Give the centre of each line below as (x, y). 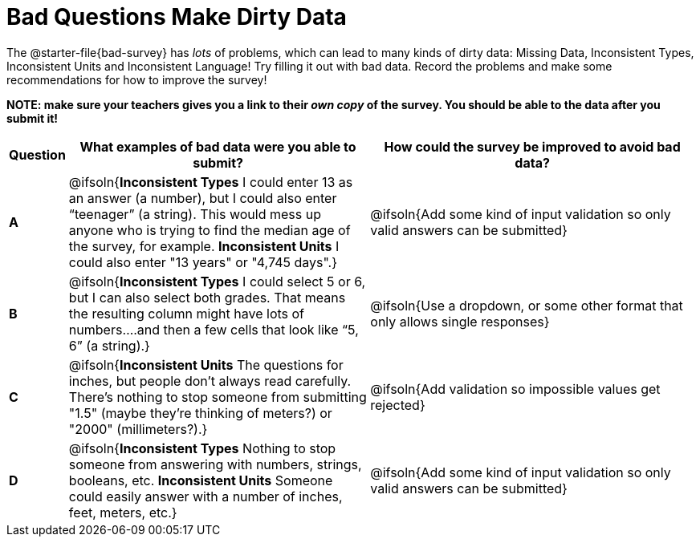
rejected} (398, 405)
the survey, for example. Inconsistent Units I (204, 246)
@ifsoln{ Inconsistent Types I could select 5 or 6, (217, 281)
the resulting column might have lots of (187, 313)
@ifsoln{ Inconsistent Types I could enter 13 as (211, 182)
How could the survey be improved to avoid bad (532, 146)
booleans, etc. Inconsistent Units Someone (201, 480)
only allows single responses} (460, 321)
